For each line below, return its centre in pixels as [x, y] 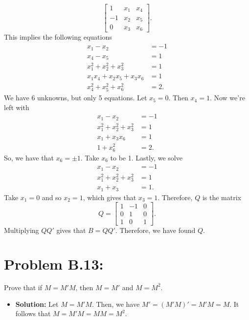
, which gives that [110, 197]
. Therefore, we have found [155, 230]
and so [52, 197]
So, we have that [29, 157]
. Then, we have [116, 304]
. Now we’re [227, 98]
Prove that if [23, 287]
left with [17, 107]
